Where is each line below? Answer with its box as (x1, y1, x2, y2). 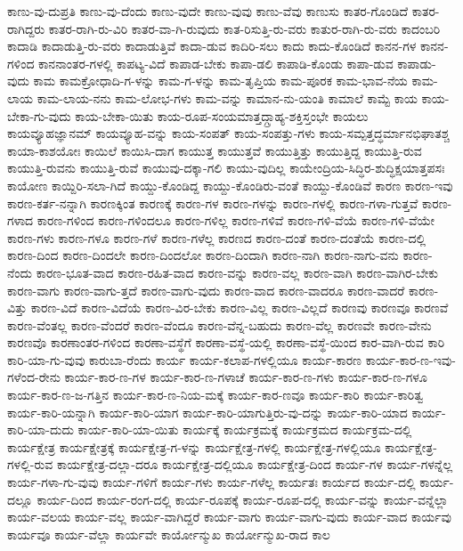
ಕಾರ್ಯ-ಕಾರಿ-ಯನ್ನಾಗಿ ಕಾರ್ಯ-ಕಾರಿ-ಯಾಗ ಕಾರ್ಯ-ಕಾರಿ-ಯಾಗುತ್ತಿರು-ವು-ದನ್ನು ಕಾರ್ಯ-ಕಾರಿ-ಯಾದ (7, 402, 408, 421)
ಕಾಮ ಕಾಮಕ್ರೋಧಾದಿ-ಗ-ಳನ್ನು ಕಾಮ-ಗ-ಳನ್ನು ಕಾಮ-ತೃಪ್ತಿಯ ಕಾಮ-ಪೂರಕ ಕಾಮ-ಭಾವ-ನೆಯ (33, 71, 408, 90)
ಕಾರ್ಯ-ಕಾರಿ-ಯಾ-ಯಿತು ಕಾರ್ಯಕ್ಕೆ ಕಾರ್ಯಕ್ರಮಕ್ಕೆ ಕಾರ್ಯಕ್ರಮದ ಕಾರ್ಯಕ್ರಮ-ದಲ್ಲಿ (77, 420, 412, 439)
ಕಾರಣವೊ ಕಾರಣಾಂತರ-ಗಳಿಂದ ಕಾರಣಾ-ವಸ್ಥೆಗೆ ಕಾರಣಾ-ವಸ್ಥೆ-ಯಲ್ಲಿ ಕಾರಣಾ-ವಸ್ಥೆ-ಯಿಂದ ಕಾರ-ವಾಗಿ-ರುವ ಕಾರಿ (7, 333, 445, 352)
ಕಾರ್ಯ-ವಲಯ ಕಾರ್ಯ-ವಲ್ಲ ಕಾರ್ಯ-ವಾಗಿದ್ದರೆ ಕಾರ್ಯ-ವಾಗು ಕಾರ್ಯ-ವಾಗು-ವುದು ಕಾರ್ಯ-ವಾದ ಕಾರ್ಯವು (7, 507, 451, 526)
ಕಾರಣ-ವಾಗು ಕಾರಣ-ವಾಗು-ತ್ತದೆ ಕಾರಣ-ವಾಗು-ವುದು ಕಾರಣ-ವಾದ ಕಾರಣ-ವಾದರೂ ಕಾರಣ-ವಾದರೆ (7, 280, 405, 299)
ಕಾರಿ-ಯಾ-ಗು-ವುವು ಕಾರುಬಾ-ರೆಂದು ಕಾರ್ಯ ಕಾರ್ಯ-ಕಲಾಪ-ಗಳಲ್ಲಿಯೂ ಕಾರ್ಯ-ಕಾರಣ (7, 350, 361, 369)
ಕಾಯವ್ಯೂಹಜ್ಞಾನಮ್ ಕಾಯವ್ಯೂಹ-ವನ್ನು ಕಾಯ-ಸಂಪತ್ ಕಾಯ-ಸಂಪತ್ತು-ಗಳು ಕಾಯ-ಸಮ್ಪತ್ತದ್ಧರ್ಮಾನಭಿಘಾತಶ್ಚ (7, 124, 450, 142)
